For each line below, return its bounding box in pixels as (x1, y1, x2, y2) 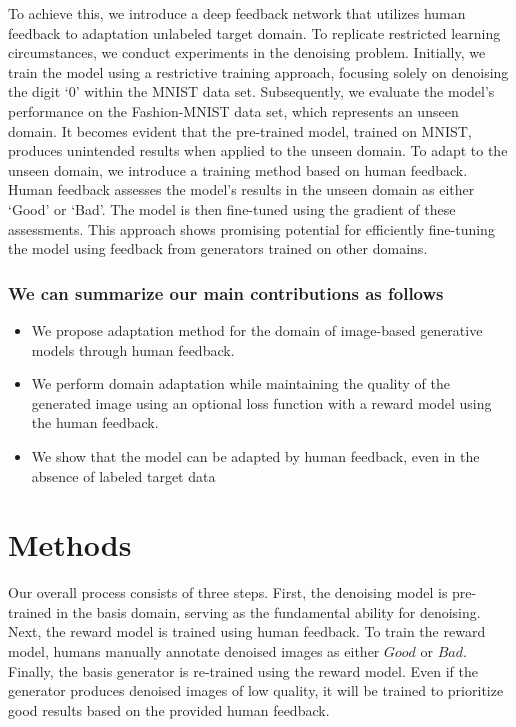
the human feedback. (31, 412, 159, 433)
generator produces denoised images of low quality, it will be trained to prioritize (8, 680, 504, 701)
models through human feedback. (31, 339, 235, 360)
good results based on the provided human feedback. (8, 699, 330, 720)
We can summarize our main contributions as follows (8, 280, 444, 305)
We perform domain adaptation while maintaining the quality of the (31, 373, 450, 394)
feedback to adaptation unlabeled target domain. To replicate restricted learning (8, 22, 501, 43)
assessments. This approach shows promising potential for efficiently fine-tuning (8, 218, 495, 239)
